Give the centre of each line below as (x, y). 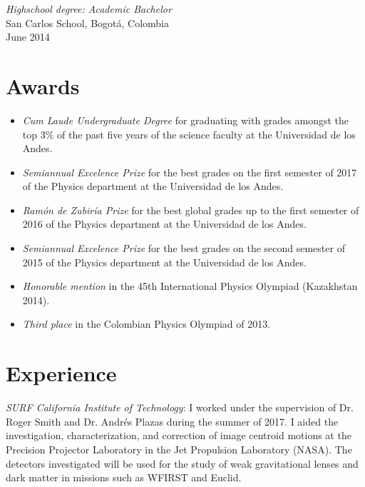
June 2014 (28, 37)
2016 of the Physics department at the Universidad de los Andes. (164, 224)
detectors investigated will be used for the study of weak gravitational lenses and (182, 463)
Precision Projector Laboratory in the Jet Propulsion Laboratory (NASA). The (179, 449)
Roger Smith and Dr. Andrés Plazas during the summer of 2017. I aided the (172, 421)
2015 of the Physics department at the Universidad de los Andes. (164, 262)
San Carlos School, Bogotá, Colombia (87, 22)
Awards (43, 85)
